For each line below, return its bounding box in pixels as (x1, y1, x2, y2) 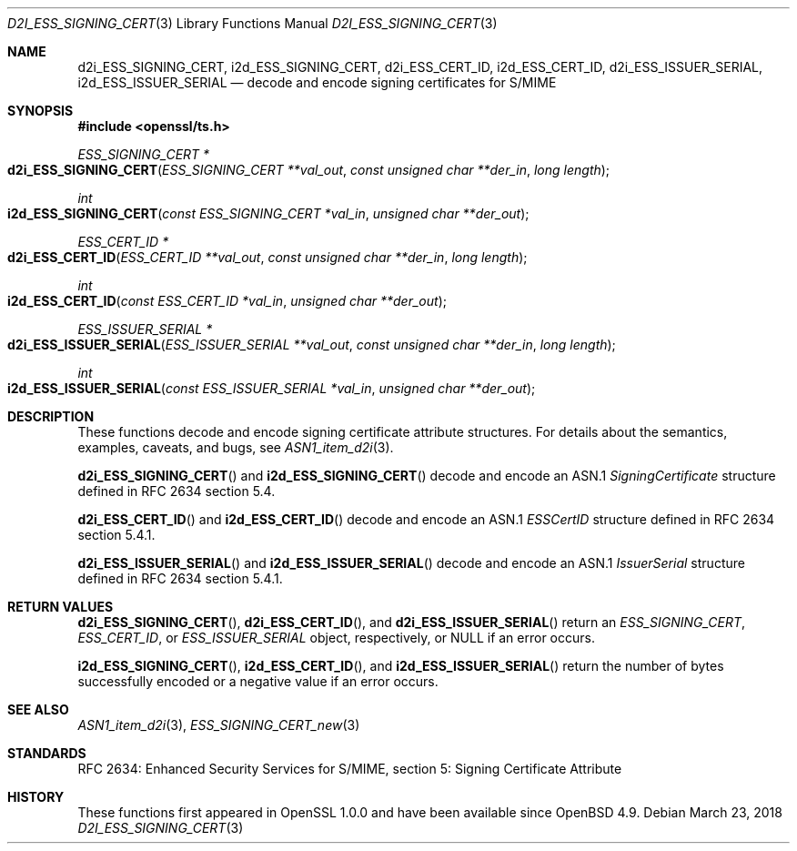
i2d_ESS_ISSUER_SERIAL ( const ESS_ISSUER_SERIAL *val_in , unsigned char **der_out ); (7, 380, 536, 396)
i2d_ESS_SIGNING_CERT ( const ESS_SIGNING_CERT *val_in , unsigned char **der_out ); (7, 206, 530, 221)
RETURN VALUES (7, 599, 114, 614)
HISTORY (7, 789, 65, 805)
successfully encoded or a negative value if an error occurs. (77, 674, 439, 689)
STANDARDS (7, 745, 86, 761)
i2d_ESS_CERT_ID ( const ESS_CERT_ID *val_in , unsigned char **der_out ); (7, 293, 447, 309)
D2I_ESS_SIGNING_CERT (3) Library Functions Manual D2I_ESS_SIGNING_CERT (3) (7, 15, 498, 31)
